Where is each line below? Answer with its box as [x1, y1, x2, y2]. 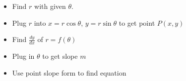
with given [34, 1, 66, 11]
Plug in [12, 51, 35, 61]
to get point [119, 17, 155, 28]
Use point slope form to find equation [12, 67, 126, 78]
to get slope [42, 51, 78, 61]
